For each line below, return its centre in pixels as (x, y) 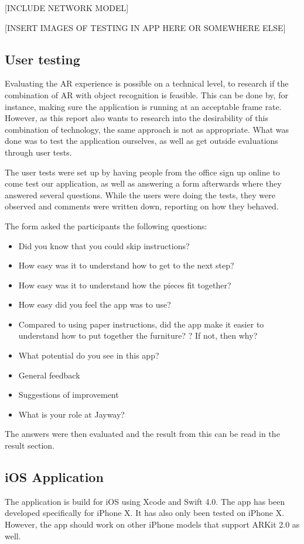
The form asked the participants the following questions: (106, 225)
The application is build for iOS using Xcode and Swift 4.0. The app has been (145, 501)
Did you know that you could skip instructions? (104, 245)
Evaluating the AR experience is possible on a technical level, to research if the (147, 83)
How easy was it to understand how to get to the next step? (126, 265)
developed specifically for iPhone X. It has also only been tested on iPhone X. (145, 513)
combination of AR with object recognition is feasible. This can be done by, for (146, 94)
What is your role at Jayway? (71, 414)
